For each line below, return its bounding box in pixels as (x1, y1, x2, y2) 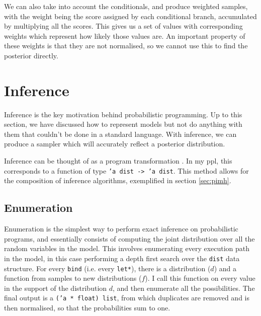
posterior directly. (4, 50, 58, 60)
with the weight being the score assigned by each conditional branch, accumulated (4, 11, 257, 21)
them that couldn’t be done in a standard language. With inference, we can (4, 128, 237, 139)
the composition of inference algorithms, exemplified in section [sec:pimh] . (4, 175, 231, 186)
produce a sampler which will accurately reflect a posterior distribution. (4, 138, 225, 149)
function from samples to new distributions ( (4, 273, 142, 283)
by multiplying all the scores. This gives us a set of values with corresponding (4, 21, 243, 31)
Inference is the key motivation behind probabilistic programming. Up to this (4, 109, 242, 119)
